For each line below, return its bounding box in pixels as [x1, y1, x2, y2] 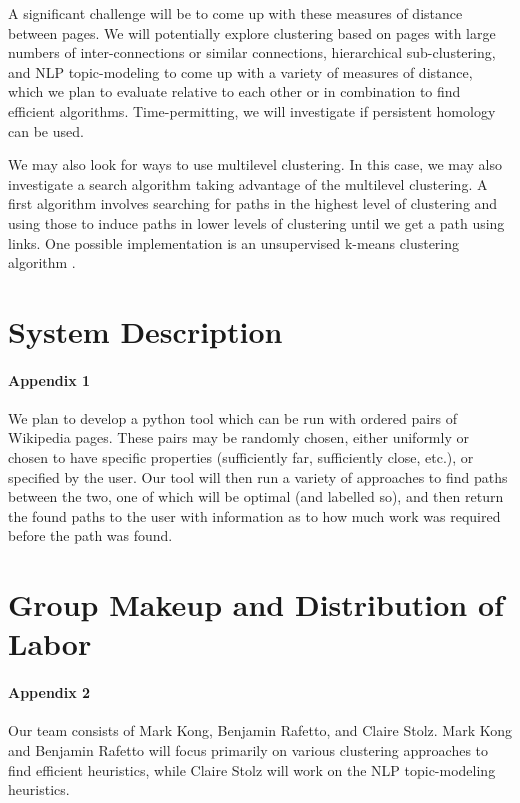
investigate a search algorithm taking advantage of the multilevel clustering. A [8, 173, 488, 194]
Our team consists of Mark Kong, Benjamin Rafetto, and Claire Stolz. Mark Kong [8, 720, 513, 741]
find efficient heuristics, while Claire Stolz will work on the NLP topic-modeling [8, 759, 496, 780]
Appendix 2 [8, 682, 91, 703]
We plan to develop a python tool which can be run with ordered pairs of [8, 407, 458, 428]
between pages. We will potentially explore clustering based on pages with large [8, 22, 496, 43]
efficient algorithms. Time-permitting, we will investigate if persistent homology [8, 100, 496, 121]
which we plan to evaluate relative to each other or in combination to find [8, 81, 461, 102]
